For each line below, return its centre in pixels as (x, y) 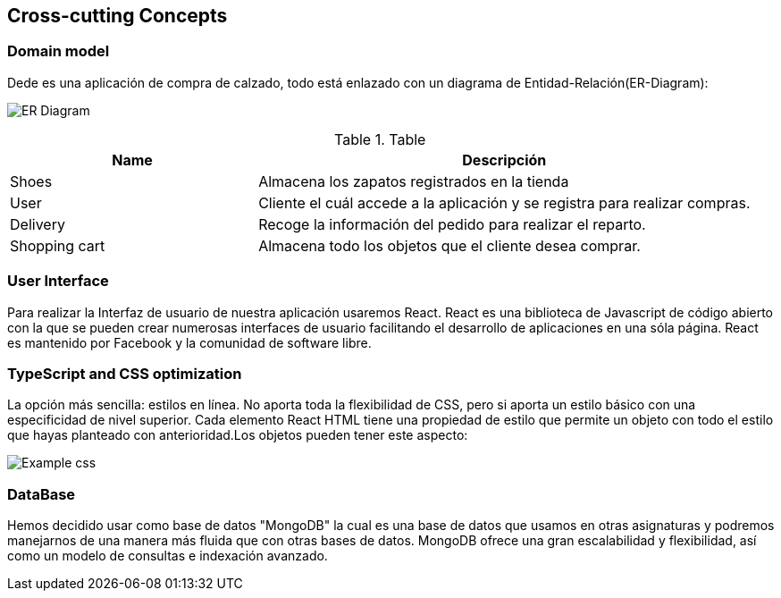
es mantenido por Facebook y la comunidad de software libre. (189, 342)
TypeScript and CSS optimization (125, 373)
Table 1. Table (380, 139)
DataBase (42, 494)
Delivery (38, 224)
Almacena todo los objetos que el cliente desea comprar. (449, 245)
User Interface (58, 281)
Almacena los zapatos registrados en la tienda (414, 181)
